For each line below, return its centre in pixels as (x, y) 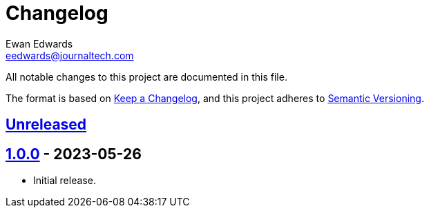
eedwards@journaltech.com (70, 55)
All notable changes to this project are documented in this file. (146, 77)
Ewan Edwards (39, 43)
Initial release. (65, 181)
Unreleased (46, 125)
